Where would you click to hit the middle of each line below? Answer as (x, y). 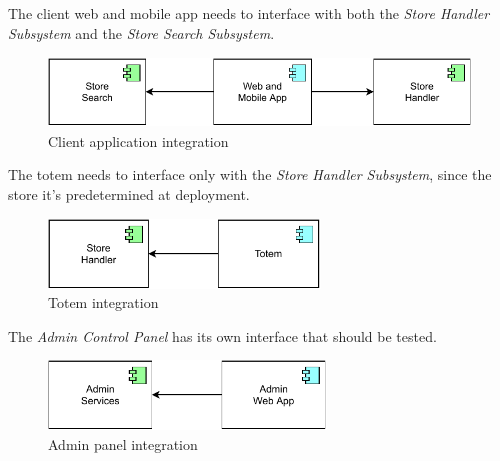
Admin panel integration (123, 443)
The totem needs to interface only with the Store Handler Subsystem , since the (250, 174)
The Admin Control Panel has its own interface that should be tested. (222, 335)
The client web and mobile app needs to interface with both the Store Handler (249, 13)
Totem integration (103, 302)
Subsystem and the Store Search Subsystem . (141, 32)
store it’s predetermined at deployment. (129, 193)
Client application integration (138, 140)
